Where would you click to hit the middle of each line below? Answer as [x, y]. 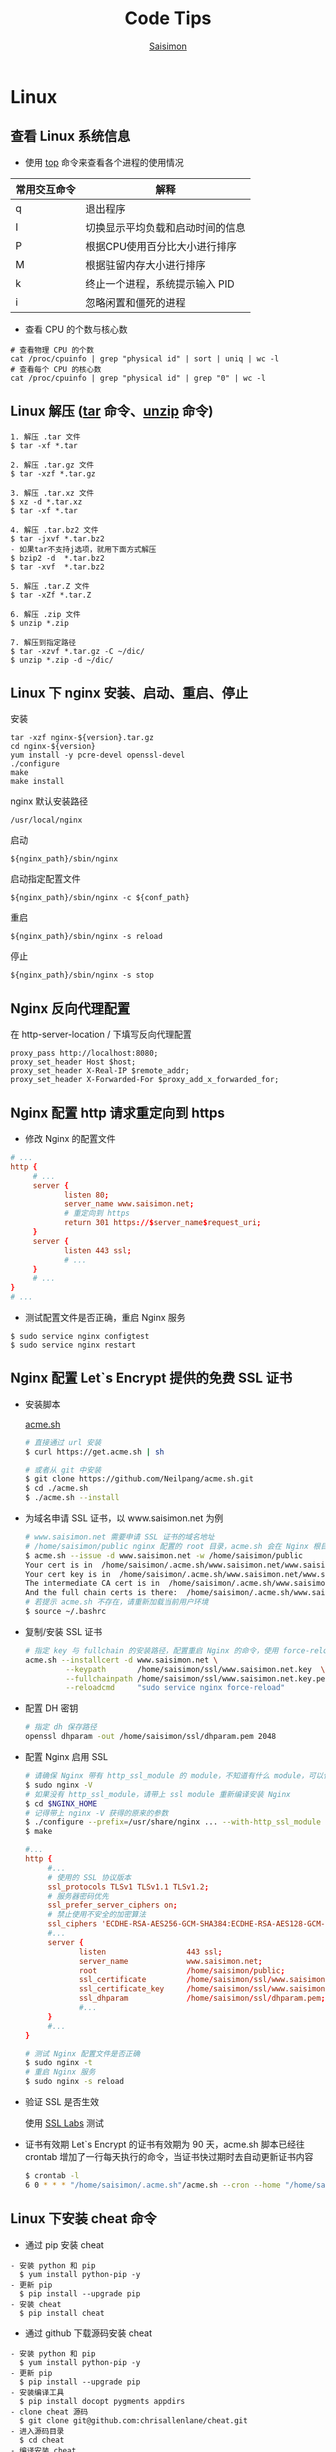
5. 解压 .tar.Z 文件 [50, 586]
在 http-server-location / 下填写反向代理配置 [101, 1034]
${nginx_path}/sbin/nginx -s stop [82, 975]
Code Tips [168, 18]
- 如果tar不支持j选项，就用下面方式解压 [83, 549]
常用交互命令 [46, 189]
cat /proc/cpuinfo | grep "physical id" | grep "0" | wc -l [138, 378]
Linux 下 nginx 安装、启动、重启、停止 [129, 692]
